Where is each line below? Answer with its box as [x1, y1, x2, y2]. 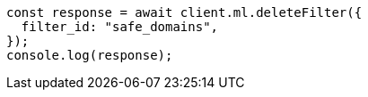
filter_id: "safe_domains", [21, 20, 219, 34]
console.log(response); [6, 48, 173, 62]
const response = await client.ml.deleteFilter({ [6, 5, 363, 20]
